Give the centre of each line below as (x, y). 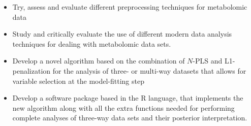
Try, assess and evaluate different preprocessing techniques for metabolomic (130, 7)
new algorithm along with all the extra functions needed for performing (123, 107)
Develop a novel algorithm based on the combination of (99, 61)
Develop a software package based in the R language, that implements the (128, 98)
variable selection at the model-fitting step (78, 81)
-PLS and (208, 61)
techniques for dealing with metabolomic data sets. (92, 43)
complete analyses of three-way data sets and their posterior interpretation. (130, 118)
